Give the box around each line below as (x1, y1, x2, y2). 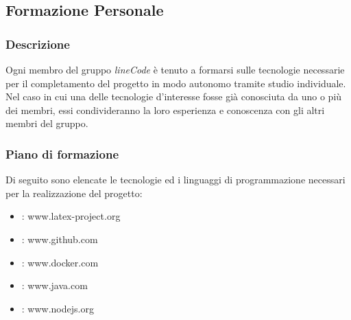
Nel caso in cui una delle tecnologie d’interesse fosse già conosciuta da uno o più (5, 89, 342, 104)
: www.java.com (21, 278, 88, 293)
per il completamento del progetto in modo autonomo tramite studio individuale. (5, 76, 346, 90)
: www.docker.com (21, 255, 99, 269)
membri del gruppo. (5, 116, 88, 130)
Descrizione (5, 35, 70, 52)
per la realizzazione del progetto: (5, 185, 143, 200)
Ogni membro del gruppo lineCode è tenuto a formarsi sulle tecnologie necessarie (5, 62, 345, 76)
